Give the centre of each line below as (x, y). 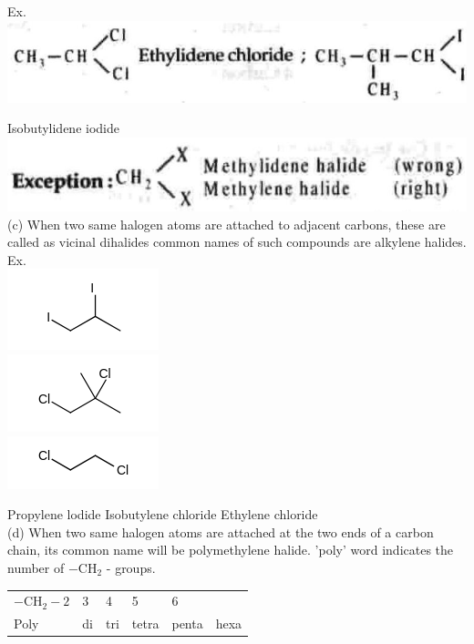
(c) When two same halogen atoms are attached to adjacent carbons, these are (227, 224)
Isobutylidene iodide (63, 128)
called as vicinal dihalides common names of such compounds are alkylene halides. (237, 242)
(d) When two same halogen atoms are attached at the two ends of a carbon (221, 532)
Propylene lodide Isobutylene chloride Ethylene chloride (163, 514)
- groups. (131, 567)
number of (36, 567)
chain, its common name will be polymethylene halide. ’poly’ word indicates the (231, 550)
